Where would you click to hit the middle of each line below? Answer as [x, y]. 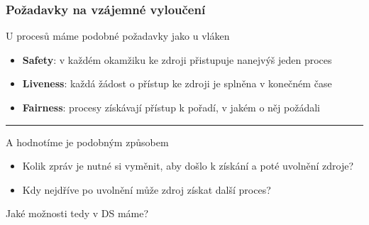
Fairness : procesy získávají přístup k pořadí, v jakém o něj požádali [171, 107]
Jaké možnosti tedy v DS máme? [77, 213]
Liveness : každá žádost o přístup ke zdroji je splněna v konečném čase [177, 83]
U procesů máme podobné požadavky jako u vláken [118, 36]
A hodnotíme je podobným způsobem [87, 142]
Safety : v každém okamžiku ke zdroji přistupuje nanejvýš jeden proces [177, 59]
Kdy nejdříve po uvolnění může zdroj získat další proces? [147, 189]
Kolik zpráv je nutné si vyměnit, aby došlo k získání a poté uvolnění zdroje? [188, 166]
